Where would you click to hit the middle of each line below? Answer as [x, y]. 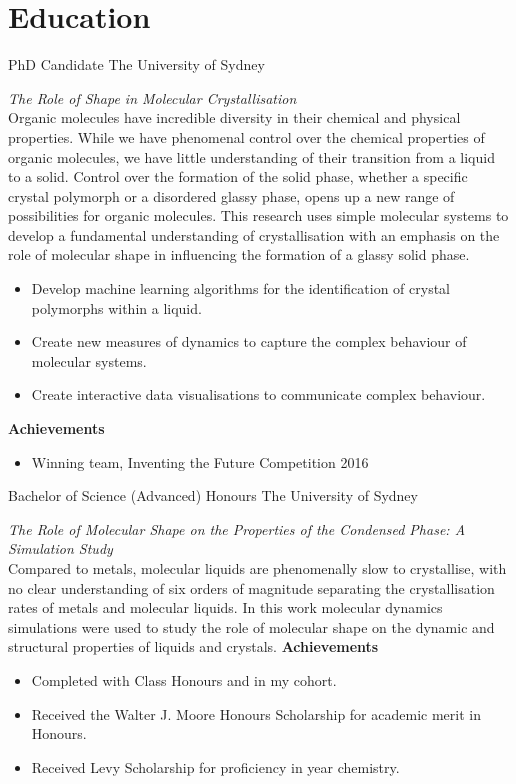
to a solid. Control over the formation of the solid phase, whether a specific [238, 176]
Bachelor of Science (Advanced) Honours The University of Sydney [213, 495]
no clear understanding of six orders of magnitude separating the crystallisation [251, 587]
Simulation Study [60, 548]
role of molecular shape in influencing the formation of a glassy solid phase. [239, 254]
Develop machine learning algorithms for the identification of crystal [240, 288]
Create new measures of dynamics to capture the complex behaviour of [249, 341]
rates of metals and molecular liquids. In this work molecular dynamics [225, 607]
